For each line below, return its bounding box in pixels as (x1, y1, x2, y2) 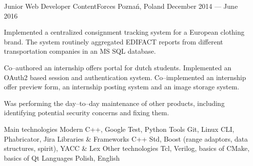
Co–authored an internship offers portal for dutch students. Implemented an (4, 62, 232, 72)
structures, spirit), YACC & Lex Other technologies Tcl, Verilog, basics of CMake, (4, 143, 250, 153)
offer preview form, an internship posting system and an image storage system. (4, 82, 239, 92)
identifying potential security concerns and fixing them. (4, 107, 169, 118)
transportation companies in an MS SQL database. (4, 46, 156, 56)
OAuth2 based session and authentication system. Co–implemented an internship (4, 72, 246, 82)
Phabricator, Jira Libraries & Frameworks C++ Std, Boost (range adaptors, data (4, 133, 248, 144)
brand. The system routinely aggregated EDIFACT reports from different (4, 36, 223, 46)
